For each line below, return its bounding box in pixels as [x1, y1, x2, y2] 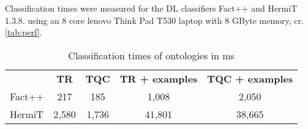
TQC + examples [207, 71, 293, 86]
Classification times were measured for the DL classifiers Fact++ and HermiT [5, 2, 298, 14]
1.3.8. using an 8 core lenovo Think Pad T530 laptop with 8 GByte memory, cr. [5, 13, 304, 26]
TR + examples [119, 71, 198, 86]
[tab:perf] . [5, 26, 42, 39]
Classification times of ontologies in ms [68, 48, 235, 62]
